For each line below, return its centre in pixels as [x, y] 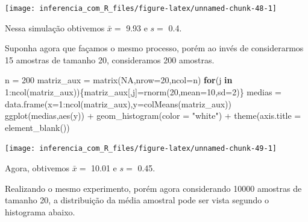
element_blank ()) [37, 127]
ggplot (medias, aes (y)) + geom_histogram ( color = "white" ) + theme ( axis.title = [153, 116]
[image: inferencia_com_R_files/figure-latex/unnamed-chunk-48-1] [141, 8]
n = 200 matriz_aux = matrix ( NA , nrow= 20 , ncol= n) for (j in [119, 80]
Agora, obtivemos [37, 168]
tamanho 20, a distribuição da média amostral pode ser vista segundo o [137, 200]
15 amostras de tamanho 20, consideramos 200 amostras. [110, 59]
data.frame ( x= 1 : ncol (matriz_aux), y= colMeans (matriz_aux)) [118, 103]
